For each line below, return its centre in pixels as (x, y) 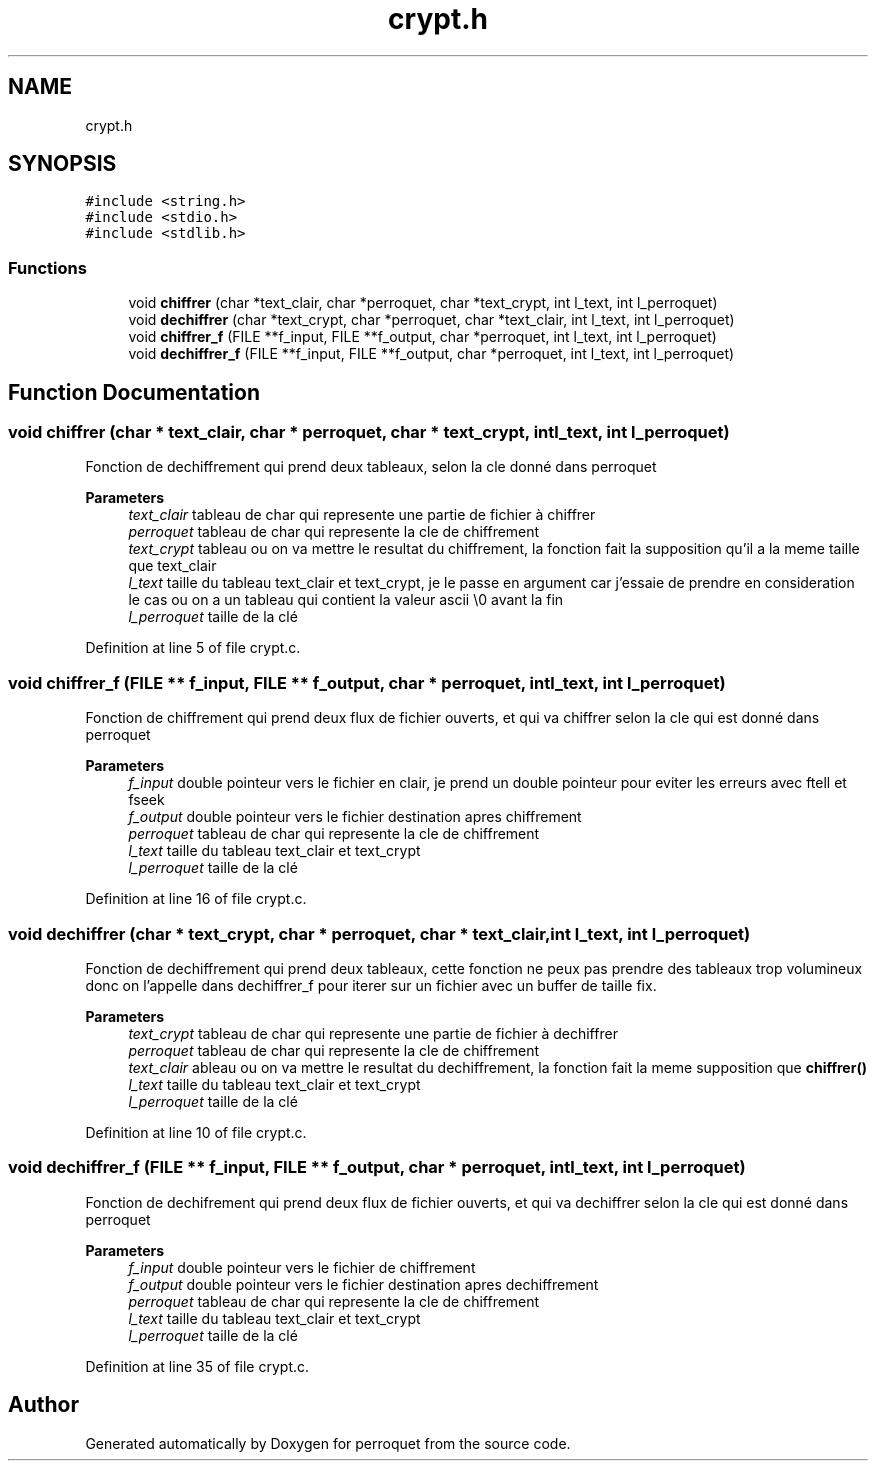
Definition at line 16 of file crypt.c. (196, 899)
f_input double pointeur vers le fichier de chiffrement (302, 1267)
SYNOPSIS (62, 164)
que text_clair (172, 566)
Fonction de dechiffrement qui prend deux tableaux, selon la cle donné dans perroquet (371, 467)
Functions (47, 267)
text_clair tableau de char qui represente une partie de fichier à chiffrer (362, 515)
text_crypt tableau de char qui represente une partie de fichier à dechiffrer (373, 1033)
